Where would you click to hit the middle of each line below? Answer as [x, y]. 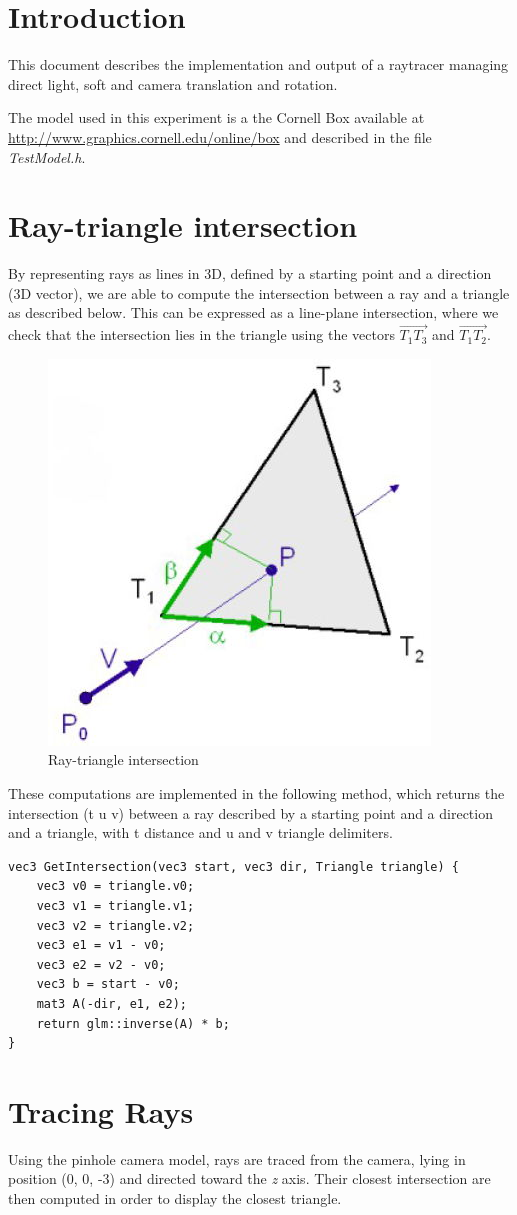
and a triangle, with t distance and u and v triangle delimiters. [200, 832]
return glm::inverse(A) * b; [133, 1023]
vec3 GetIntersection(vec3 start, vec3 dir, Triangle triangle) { [234, 866]
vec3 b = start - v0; [108, 984]
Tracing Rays [101, 1110]
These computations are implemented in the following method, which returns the [256, 793]
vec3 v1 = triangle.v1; [115, 905]
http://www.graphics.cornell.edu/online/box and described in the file [220, 136]
